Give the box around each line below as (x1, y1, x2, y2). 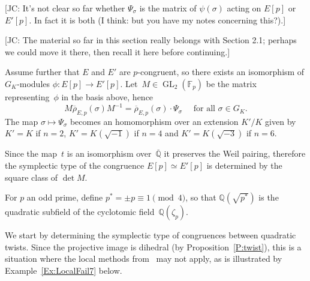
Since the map (5, 147, 58, 160)
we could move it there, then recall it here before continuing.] (5, 45, 230, 58)
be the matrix (206, 77, 257, 89)
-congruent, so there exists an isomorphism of (137, 65, 305, 78)
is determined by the (206, 159, 282, 172)
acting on (227, 2, 261, 14)
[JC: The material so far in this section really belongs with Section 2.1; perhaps (5, 34, 297, 46)
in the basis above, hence (61, 90, 154, 103)
